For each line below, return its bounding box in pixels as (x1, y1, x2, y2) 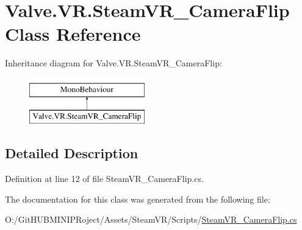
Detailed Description (5, 144, 138, 162)
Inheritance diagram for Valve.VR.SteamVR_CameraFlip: (5, 57, 222, 69)
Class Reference (5, 21, 141, 46)
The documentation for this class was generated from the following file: (5, 192, 270, 205)
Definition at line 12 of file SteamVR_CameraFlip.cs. (5, 172, 204, 185)
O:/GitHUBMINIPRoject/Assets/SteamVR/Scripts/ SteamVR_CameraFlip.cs (5, 213, 297, 226)
